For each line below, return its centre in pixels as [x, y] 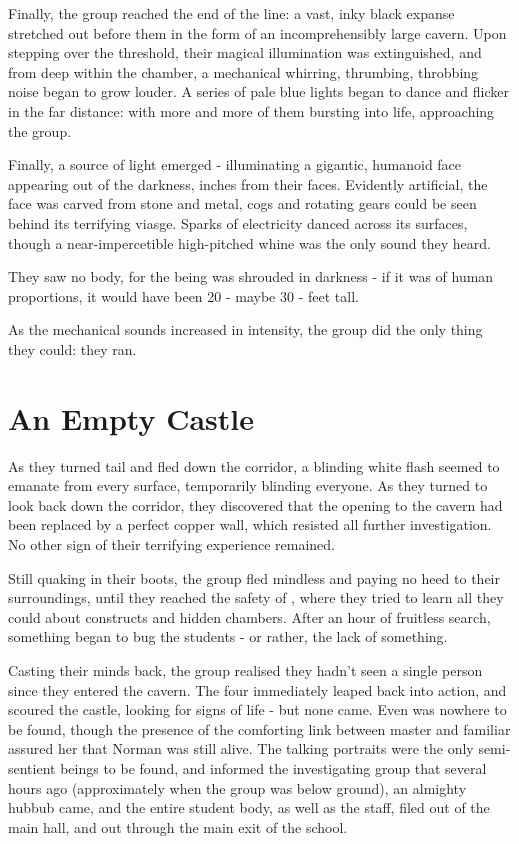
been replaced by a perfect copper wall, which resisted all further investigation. [250, 524]
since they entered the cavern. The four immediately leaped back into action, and [257, 689]
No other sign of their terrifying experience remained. [171, 544]
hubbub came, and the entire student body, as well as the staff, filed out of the [249, 807]
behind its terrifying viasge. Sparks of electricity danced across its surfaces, [238, 222]
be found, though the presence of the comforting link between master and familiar [259, 728]
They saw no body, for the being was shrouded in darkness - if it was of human [251, 276]
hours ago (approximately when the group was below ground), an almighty [237, 787]
